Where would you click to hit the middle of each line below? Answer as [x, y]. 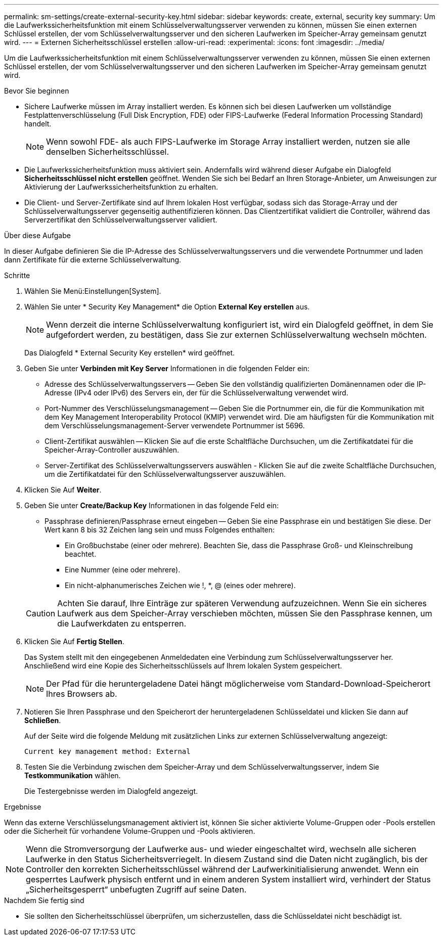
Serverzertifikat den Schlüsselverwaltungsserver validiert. [121, 220]
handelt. [38, 124]
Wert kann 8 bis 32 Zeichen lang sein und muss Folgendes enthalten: [160, 530]
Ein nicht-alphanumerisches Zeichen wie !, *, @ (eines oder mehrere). [180, 585]
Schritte [17, 275]
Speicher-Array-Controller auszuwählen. [112, 450]
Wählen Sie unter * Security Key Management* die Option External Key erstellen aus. [167, 307]
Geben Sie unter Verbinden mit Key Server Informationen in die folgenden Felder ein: [167, 368]
